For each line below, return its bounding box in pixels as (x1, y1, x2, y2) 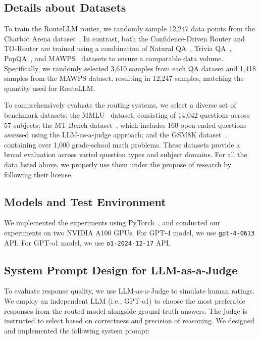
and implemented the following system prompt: (4, 325, 150, 335)
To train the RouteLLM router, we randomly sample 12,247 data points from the (4, 23, 255, 34)
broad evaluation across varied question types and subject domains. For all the (4, 149, 247, 160)
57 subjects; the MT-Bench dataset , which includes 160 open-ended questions (4, 119, 247, 130)
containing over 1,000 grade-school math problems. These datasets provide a (4, 139, 240, 150)
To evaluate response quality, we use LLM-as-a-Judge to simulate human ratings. (4, 285, 255, 296)
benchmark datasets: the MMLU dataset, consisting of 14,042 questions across (4, 109, 250, 120)
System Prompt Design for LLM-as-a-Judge (4, 262, 238, 277)
